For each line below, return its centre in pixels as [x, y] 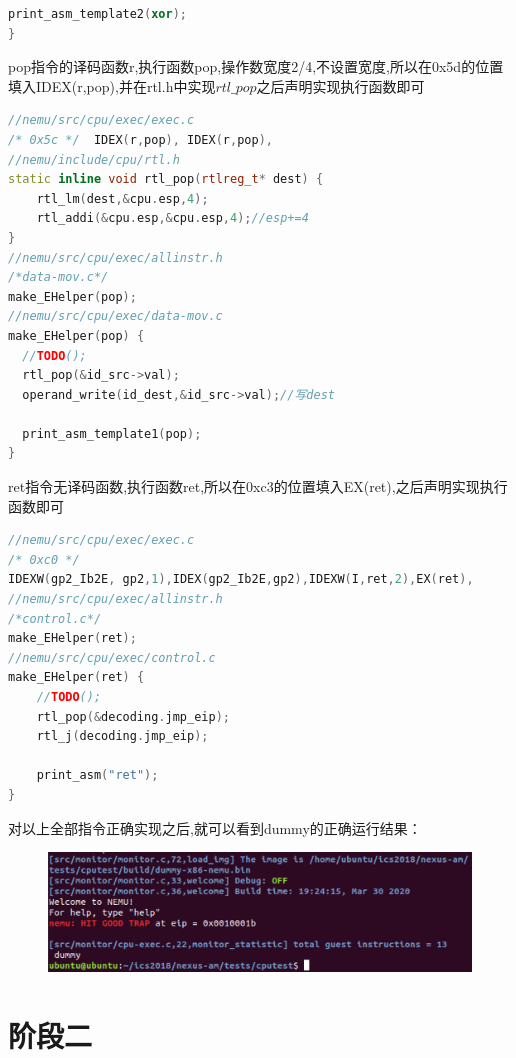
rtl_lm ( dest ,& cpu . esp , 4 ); [122, 198]
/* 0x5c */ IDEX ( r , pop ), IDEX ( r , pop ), [140, 139]
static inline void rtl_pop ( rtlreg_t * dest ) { [166, 179]
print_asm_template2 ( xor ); [98, 14]
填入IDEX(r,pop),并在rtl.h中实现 [112, 85]
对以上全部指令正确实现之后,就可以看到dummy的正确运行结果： [215, 827]
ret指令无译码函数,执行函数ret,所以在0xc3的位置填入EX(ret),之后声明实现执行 [258, 486]
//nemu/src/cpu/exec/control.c [112, 657]
